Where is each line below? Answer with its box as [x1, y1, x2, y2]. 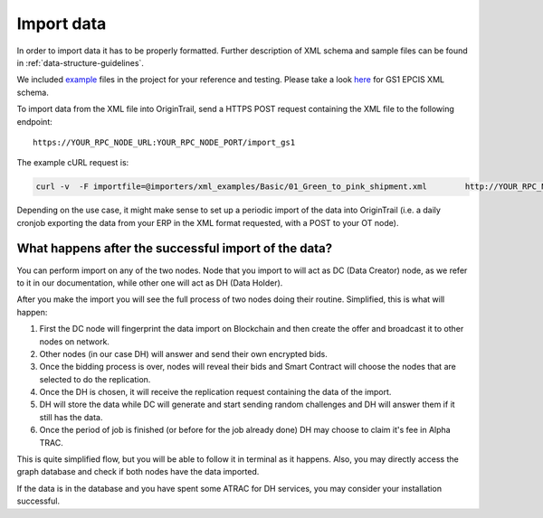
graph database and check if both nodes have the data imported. [16, 466, 260, 477]
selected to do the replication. [39, 373, 151, 384]
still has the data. [39, 411, 103, 422]
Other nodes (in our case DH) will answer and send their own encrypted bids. [39, 348, 328, 359]
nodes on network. [39, 335, 110, 347]
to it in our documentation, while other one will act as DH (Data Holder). [16, 277, 283, 288]
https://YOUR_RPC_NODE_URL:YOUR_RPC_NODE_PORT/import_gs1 [33, 137, 296, 147]
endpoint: [16, 116, 53, 127]
